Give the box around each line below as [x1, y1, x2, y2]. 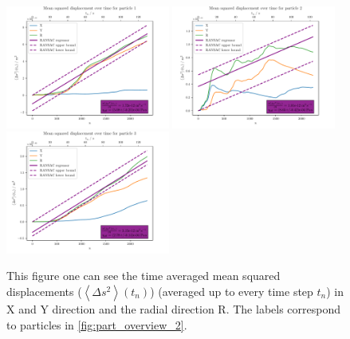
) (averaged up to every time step [150, 283, 313, 300]
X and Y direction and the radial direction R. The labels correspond [6, 301, 341, 317]
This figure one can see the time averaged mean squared [6, 267, 281, 284]
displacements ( [6, 283, 82, 300]
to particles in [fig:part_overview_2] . [6, 316, 187, 333]
